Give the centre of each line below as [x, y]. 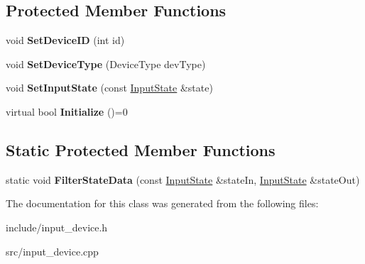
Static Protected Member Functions [141, 149]
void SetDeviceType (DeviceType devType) [106, 64]
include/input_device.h [57, 227]
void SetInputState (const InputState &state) [109, 88]
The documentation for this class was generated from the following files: [162, 203]
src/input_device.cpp [52, 251]
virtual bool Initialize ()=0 [67, 111]
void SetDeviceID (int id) [65, 40]
